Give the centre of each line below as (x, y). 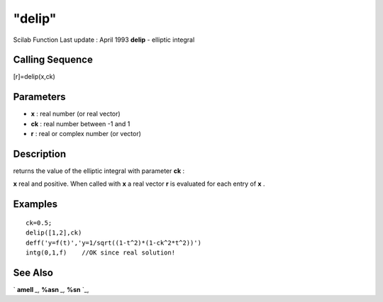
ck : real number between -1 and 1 (81, 123)
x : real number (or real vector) (76, 114)
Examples (35, 205)
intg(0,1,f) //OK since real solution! (101, 253)
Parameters (39, 97)
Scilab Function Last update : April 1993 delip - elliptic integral (104, 40)
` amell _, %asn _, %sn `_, (51, 289)
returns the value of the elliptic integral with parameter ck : (99, 171)
